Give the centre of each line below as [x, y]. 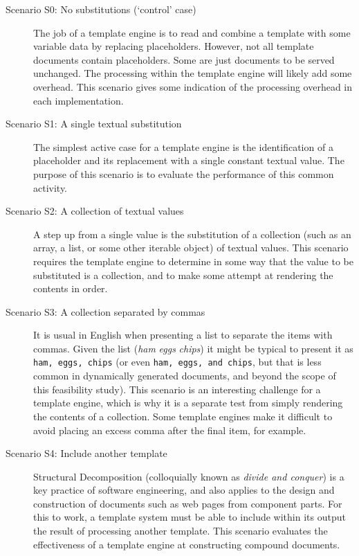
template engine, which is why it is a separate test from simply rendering [188, 403]
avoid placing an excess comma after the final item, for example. [170, 430]
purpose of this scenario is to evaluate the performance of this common [184, 173]
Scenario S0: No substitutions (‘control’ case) [101, 9]
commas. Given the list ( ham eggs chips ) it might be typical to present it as [193, 348]
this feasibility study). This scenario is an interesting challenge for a [177, 389]
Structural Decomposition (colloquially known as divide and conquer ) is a [189, 476]
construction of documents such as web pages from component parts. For [188, 503]
